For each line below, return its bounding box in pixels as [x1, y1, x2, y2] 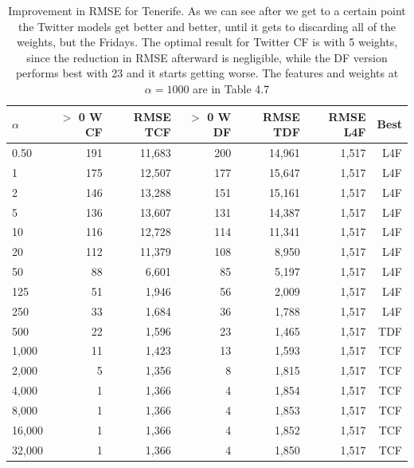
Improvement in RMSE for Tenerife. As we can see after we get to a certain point [8, 2, 406, 18]
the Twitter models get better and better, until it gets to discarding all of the [18, 18, 396, 34]
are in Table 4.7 [193, 80, 270, 96]
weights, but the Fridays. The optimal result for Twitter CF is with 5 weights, [16, 33, 398, 50]
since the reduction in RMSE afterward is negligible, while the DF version [26, 49, 388, 65]
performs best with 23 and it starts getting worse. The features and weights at [15, 65, 399, 81]
